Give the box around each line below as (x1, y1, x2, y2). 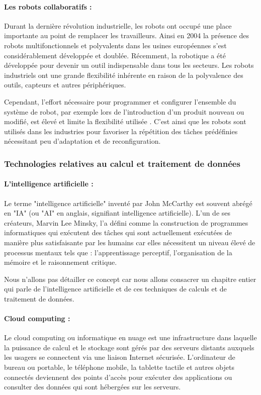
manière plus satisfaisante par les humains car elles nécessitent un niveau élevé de (4, 237, 255, 247)
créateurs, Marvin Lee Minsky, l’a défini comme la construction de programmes (4, 217, 248, 228)
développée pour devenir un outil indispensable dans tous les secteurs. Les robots (4, 60, 254, 70)
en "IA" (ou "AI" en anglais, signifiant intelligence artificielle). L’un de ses (4, 208, 231, 218)
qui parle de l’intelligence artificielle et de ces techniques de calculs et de (4, 283, 227, 294)
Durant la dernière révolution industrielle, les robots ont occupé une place (4, 20, 232, 31)
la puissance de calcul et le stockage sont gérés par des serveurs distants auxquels (4, 342, 254, 352)
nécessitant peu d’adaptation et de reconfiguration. (4, 136, 161, 146)
